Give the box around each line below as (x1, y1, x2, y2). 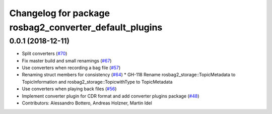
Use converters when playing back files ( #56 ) (22, 86, 117, 92)
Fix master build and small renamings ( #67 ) (22, 58, 112, 64)
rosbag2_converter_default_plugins (9, 22, 163, 33)
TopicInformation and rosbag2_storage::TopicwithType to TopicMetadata (22, 79, 173, 85)
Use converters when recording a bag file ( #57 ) (22, 65, 121, 71)
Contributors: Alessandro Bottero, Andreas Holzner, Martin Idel (22, 100, 152, 106)
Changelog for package (9, 8, 110, 19)
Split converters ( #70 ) (22, 50, 67, 56)
